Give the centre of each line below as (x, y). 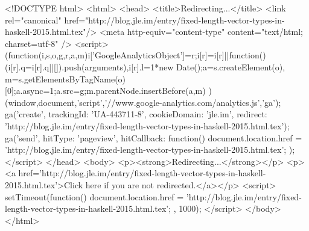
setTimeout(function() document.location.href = (94, 196)
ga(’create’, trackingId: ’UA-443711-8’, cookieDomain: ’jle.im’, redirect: (136, 114)
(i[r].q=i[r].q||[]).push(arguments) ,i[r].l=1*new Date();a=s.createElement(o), (145, 66)
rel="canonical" (33, 20)
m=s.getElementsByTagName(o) (65, 79)
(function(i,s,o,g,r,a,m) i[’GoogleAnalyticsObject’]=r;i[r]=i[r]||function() (135, 55)
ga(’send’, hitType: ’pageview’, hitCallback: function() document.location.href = (154, 137)
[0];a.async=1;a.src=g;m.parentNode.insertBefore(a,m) (105, 91)
